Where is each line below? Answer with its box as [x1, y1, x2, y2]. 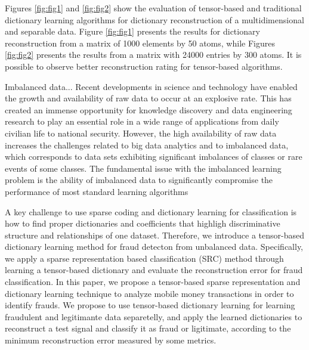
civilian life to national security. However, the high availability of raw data [5, 126, 277, 139]
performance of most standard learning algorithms [5, 185, 189, 197]
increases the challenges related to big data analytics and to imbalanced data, [5, 138, 289, 151]
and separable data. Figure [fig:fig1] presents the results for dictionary [5, 25, 260, 38]
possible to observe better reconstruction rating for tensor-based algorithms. [5, 60, 283, 72]
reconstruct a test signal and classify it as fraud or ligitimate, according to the [5, 322, 291, 334]
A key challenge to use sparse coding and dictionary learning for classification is [5, 205, 297, 218]
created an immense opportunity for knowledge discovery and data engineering [5, 103, 292, 116]
